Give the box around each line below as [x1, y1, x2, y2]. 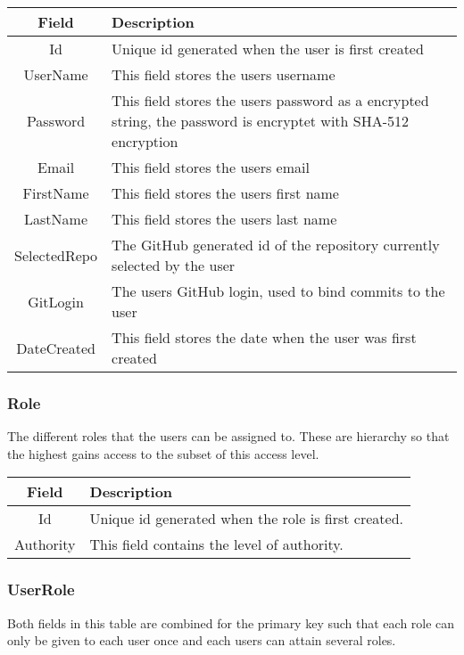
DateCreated [16, 337, 95, 358]
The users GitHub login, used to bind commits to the [112, 281, 445, 301]
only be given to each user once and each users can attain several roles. [7, 631, 396, 650]
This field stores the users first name [112, 183, 339, 203]
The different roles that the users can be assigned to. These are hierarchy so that [7, 427, 450, 446]
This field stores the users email [112, 157, 310, 177]
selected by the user [112, 255, 236, 275]
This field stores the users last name [112, 209, 337, 229]
